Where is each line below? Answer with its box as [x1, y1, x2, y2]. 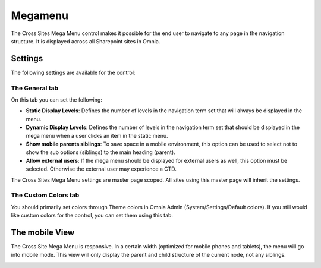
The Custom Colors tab [11, 191, 80, 199]
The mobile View [11, 227, 75, 237]
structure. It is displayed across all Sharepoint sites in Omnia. [11, 37, 160, 45]
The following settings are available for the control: [11, 69, 136, 76]
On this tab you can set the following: [11, 96, 102, 103]
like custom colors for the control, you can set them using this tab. [11, 212, 174, 219]
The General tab [11, 84, 59, 92]
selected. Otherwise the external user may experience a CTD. [26, 165, 177, 172]
